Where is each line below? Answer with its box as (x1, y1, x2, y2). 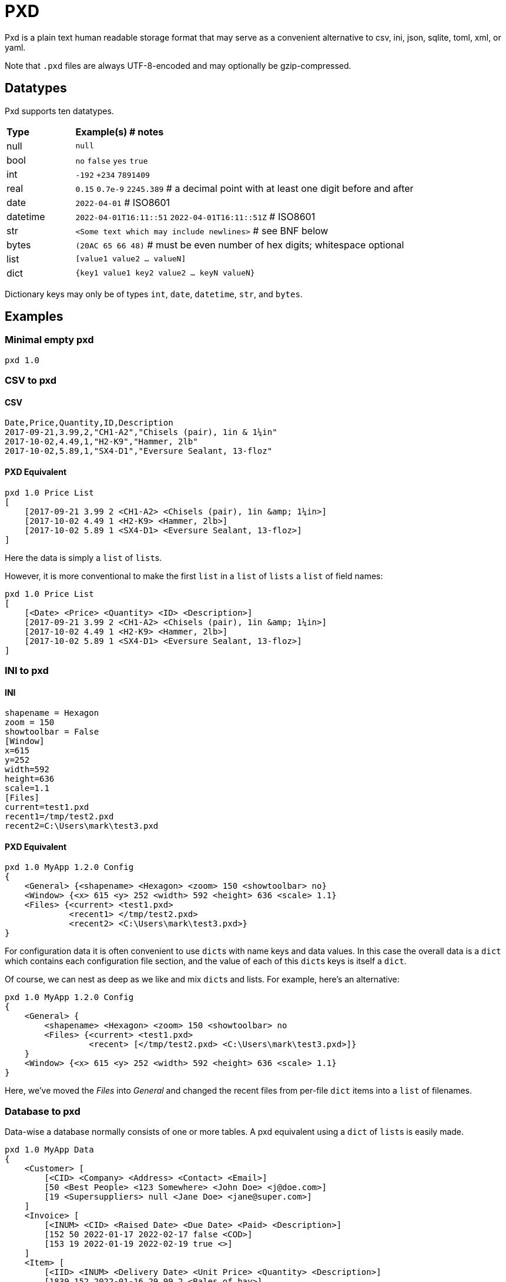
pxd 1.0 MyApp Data (5, 1145, 94, 1155)
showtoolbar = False (5, 727, 99, 737)
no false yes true (75, 156, 148, 165)
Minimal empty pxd (5, 334, 94, 346)
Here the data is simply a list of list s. (5, 552, 162, 563)
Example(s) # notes (75, 125, 164, 138)
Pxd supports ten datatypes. (5, 105, 114, 116)
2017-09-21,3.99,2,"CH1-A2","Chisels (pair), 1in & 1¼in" (5, 427, 277, 437)
